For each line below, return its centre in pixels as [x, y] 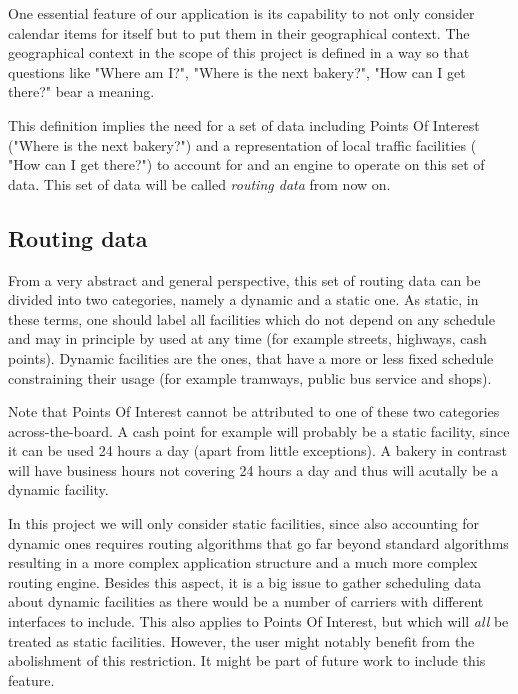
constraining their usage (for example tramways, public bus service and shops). [250, 377]
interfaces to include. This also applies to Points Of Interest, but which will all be [258, 621]
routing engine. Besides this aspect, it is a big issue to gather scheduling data [245, 581]
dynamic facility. [58, 489]
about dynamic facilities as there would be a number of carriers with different [246, 601]
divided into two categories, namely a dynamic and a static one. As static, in [243, 299]
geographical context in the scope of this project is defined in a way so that [239, 52]
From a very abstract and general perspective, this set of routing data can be [244, 279]
